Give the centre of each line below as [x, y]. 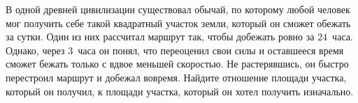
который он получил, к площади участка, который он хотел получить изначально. [180, 91]
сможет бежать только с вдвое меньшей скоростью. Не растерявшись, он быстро [177, 64]
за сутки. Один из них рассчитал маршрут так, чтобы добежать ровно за [160, 37]
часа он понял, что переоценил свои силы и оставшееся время [211, 50]
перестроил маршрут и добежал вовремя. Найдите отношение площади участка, [176, 77]
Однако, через [35, 50]
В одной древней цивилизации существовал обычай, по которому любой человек [178, 9]
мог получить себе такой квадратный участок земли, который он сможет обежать [178, 23]
